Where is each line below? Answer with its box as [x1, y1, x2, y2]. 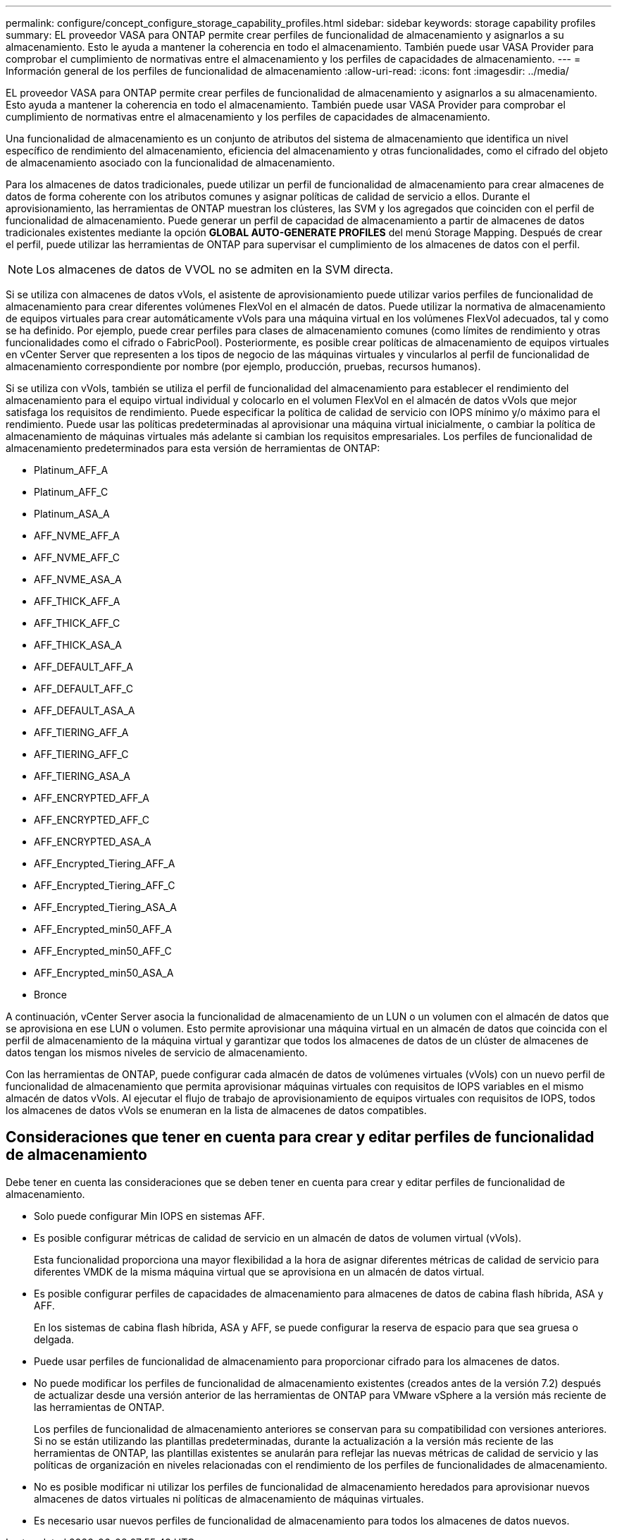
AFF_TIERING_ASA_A [34, 770, 131, 782]
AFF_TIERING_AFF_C [34, 748, 129, 760]
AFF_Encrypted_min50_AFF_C [34, 945, 172, 957]
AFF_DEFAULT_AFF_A [34, 661, 133, 673]
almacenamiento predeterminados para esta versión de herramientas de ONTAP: [6, 442, 380, 454]
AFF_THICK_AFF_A [34, 595, 120, 607]
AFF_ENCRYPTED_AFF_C [34, 814, 150, 826]
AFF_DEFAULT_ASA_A [34, 704, 135, 716]
